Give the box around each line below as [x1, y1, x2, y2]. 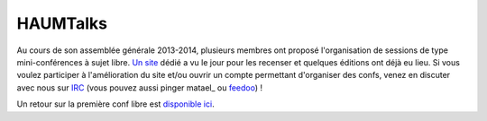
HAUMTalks [16, 13, 108, 33]
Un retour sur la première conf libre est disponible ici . [16, 99, 216, 109]
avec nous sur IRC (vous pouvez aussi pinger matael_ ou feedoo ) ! [16, 82, 263, 93]
